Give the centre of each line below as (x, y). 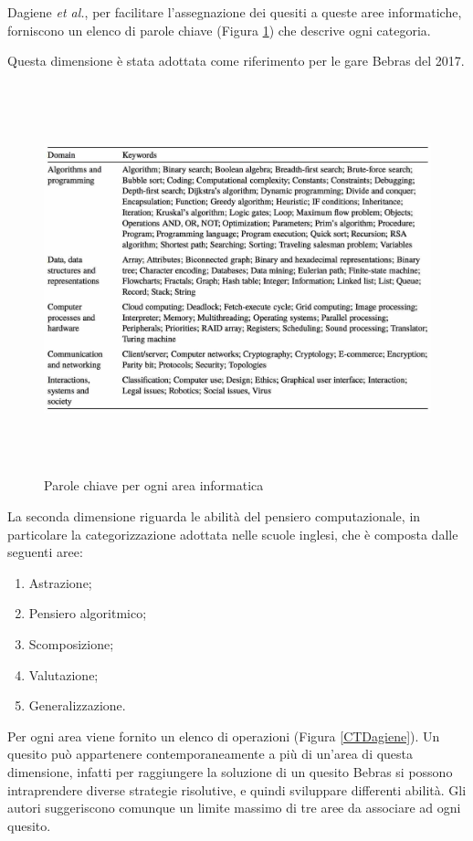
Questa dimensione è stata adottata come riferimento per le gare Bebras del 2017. (236, 61)
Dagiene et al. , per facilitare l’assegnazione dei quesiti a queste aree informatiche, (235, 12)
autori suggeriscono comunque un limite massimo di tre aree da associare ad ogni (234, 808)
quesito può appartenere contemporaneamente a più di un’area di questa (210, 754)
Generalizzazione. (77, 705)
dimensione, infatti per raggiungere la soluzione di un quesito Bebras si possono (230, 771)
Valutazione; (63, 674)
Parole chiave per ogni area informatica (154, 485)
